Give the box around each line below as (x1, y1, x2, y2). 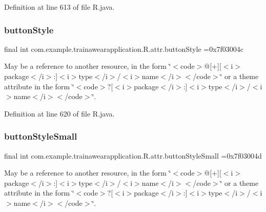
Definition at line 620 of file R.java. (4, 108, 115, 119)
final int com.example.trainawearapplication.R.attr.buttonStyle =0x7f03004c (4, 43, 244, 54)
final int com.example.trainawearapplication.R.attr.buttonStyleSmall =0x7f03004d (4, 150, 262, 161)
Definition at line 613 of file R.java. (4, 2, 115, 12)
